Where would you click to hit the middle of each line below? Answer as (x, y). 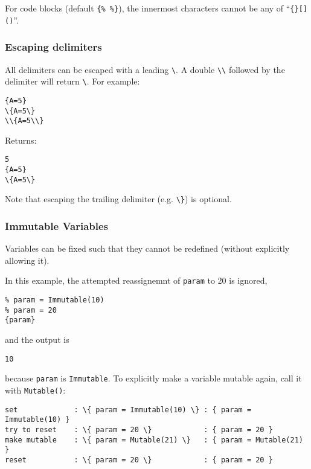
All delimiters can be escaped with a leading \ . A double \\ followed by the (145, 69)
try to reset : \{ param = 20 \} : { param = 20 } (139, 429)
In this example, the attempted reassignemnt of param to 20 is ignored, (136, 280)
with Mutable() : (35, 390)
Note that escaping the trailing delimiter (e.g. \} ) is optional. (118, 199)
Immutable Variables (57, 225)
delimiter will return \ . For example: (72, 81)
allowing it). (27, 260)
